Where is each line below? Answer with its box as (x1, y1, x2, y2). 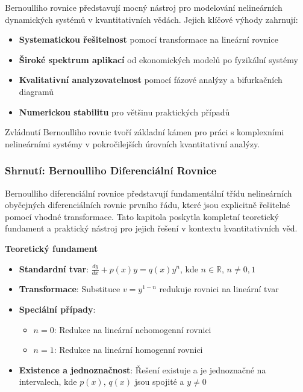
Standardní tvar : (19, 262, 89, 275)
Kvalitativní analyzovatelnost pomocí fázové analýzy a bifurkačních (19, 73, 283, 86)
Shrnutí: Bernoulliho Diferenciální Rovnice (5, 163, 217, 178)
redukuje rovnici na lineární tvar (159, 283, 279, 295)
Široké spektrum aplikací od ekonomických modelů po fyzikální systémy (19, 53, 298, 66)
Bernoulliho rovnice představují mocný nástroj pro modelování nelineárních (5, 1, 283, 13)
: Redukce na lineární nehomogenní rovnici (54, 323, 211, 335)
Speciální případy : (19, 302, 96, 315)
